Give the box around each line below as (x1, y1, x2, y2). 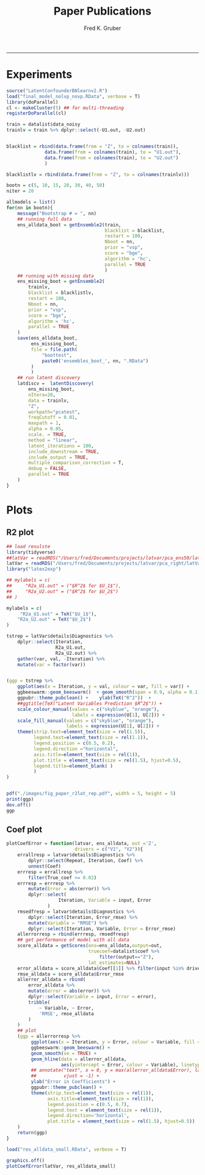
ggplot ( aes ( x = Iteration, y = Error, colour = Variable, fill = (31, 1039, 201, 1045)
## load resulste (6, 543, 51, 549)
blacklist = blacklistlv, (28, 290, 95, 296)
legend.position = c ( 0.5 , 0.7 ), (47, 1101, 130, 1107)
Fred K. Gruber (84, 24, 121, 32)
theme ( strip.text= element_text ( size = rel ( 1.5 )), (17, 729, 146, 735)
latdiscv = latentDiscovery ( (17, 380, 95, 387)
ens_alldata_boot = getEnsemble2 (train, (17, 221, 121, 228)
